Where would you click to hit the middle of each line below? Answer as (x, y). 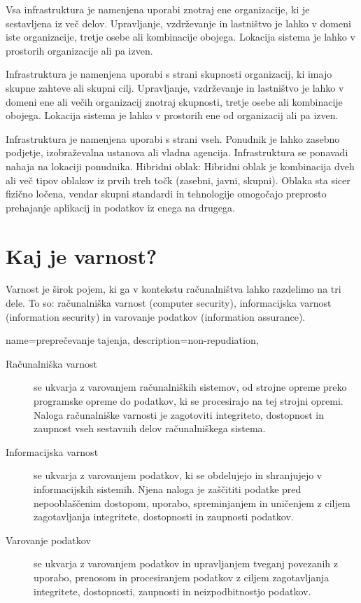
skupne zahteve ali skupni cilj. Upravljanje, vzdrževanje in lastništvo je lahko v (175, 87)
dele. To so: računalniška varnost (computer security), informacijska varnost (169, 303)
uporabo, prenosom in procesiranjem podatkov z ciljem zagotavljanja (182, 577)
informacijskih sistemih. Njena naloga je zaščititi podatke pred (168, 488)
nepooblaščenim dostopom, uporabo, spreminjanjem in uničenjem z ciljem (192, 502)
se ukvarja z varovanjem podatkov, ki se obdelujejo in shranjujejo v (178, 475)
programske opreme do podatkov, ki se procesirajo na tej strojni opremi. (189, 401)
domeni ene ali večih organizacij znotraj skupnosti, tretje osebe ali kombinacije (174, 101)
